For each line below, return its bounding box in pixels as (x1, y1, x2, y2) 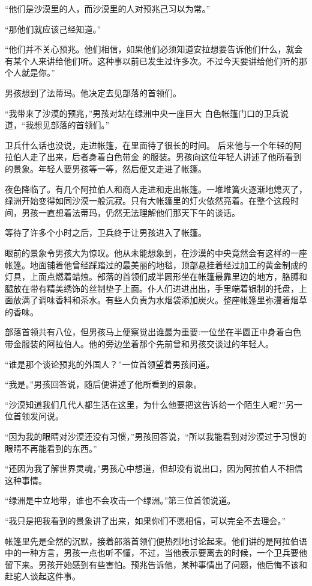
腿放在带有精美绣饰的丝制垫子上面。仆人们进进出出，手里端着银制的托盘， (5, 282, 299, 294)
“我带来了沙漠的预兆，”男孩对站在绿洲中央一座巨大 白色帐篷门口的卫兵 (5, 106, 280, 119)
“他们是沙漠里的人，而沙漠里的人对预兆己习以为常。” (5, 2, 211, 14)
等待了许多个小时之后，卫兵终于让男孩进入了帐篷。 (5, 226, 206, 239)
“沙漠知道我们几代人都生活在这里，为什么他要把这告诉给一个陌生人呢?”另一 (5, 398, 302, 410)
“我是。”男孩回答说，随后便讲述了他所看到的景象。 (5, 378, 202, 390)
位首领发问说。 (5, 410, 64, 422)
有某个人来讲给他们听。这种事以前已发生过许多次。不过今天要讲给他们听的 (5, 54, 299, 67)
